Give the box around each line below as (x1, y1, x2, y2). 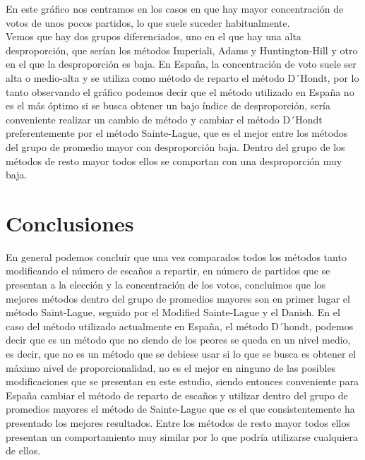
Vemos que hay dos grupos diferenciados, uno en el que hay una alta (6, 29, 301, 44)
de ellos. (6, 443, 41, 458)
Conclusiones (6, 208, 134, 237)
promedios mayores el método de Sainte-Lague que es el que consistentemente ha (6, 401, 355, 416)
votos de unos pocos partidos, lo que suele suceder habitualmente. (6, 15, 290, 30)
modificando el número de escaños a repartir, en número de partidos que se (6, 263, 330, 278)
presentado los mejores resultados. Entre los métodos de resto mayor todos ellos (6, 415, 351, 430)
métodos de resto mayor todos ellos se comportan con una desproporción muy (6, 153, 342, 168)
